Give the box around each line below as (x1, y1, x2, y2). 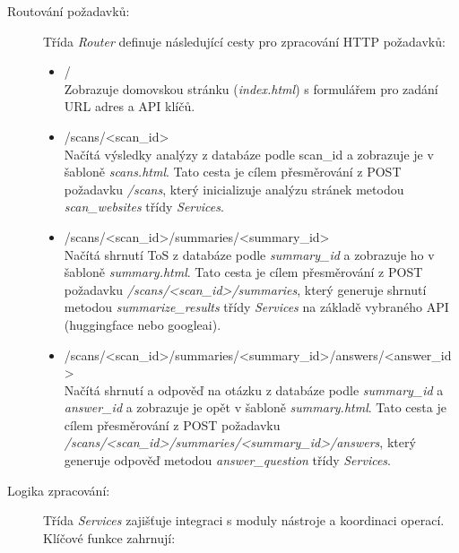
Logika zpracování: (7, 480, 110, 499)
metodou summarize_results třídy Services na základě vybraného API (64, 298, 449, 316)
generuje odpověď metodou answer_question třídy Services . (64, 451, 391, 470)
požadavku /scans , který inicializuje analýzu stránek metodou (64, 179, 404, 198)
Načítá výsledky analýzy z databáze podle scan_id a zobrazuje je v (64, 144, 434, 163)
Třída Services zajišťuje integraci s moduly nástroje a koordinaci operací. (43, 511, 445, 530)
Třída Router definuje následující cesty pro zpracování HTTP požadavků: (43, 31, 446, 50)
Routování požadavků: (7, 2, 130, 20)
